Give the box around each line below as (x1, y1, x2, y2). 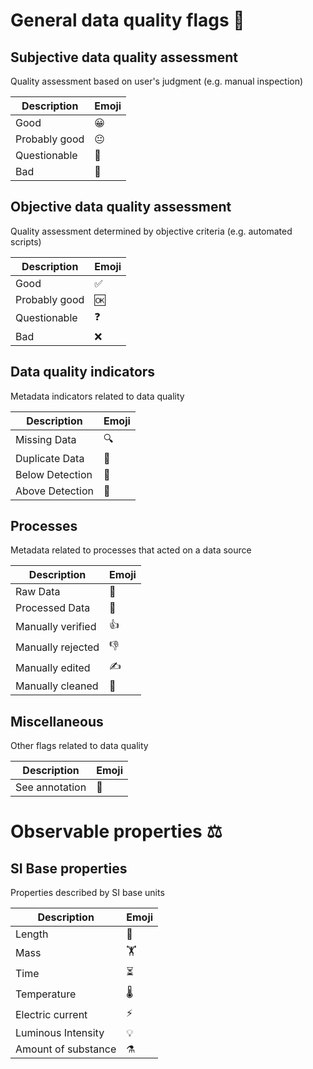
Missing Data (15, 433, 77, 447)
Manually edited (15, 660, 91, 674)
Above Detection (15, 484, 94, 498)
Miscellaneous (10, 713, 104, 730)
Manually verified (15, 619, 97, 633)
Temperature (15, 987, 77, 1001)
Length (15, 927, 49, 941)
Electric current (15, 1007, 88, 1021)
